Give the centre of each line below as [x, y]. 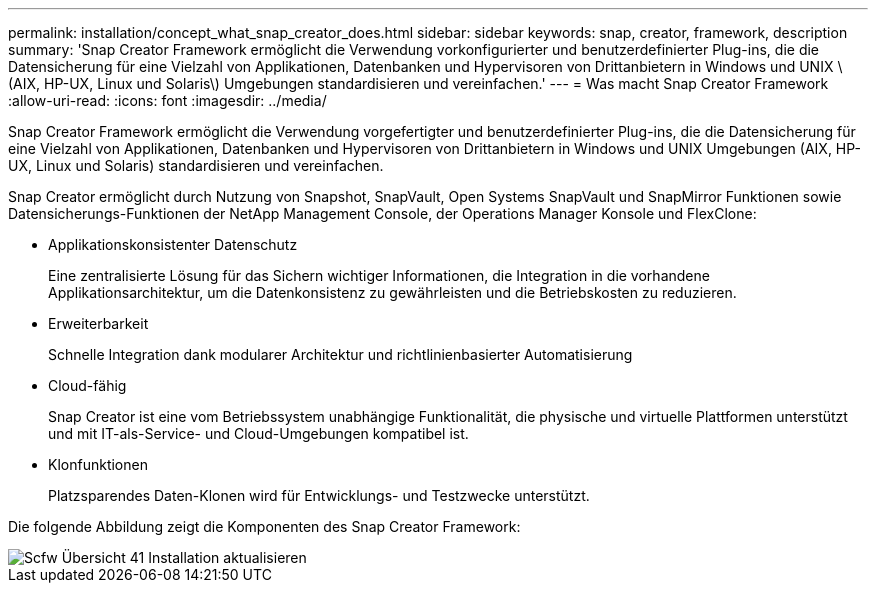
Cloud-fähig [87, 385]
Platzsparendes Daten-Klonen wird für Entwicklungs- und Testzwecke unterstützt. [319, 495]
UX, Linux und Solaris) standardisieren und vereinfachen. [196, 165]
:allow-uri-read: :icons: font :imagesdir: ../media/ [167, 100]
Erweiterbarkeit [98, 323]
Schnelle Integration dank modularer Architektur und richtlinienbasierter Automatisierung [340, 354]
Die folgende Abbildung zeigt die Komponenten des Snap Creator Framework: [264, 526]
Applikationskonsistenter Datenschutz [173, 244]
